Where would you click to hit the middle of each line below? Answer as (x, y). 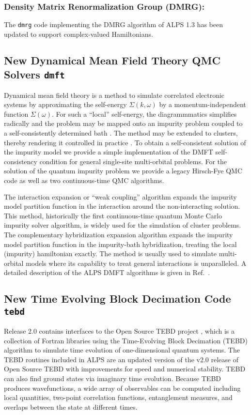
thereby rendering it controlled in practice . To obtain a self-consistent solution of (125, 142)
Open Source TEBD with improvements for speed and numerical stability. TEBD (125, 369)
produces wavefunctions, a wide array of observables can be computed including (122, 388)
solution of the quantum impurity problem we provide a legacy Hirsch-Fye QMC (123, 171)
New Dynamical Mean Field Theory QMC (112, 60)
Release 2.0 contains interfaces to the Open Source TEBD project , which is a (119, 331)
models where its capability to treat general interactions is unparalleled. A (136, 263)
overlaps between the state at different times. (71, 407)
